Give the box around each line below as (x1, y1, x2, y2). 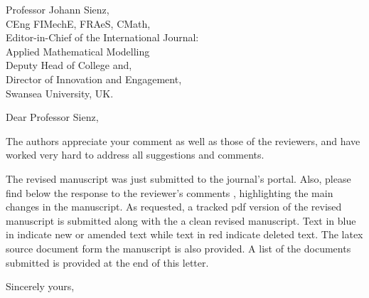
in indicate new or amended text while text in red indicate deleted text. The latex (6, 227, 363, 242)
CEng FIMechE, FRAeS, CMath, (6, 16, 151, 31)
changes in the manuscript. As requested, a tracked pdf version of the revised (6, 199, 342, 214)
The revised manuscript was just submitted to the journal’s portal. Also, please (6, 171, 351, 186)
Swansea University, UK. (6, 85, 114, 100)
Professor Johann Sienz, (6, 2, 109, 16)
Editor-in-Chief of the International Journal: (6, 30, 199, 45)
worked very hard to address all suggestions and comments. (6, 147, 264, 162)
